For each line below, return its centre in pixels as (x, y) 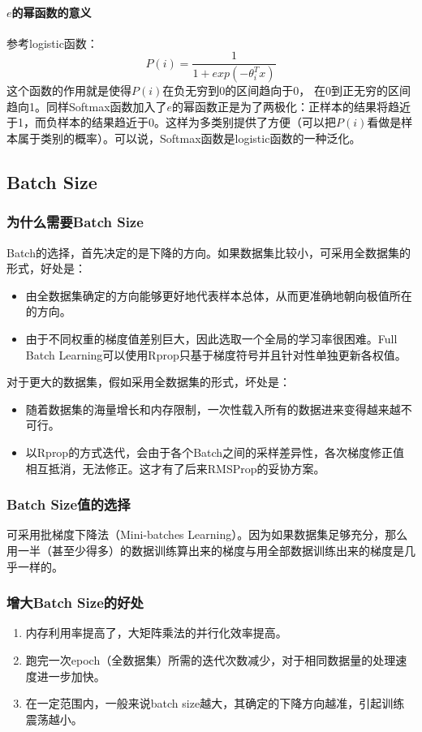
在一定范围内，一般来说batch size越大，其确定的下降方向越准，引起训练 (215, 703)
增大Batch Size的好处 (75, 603)
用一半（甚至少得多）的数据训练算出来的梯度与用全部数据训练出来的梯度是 (205, 551)
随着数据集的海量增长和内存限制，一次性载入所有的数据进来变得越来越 (213, 409)
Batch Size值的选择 (69, 504)
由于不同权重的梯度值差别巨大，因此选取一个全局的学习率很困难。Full (211, 339)
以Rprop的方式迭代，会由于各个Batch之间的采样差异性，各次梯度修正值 (215, 452)
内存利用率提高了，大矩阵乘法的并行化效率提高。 (156, 633)
